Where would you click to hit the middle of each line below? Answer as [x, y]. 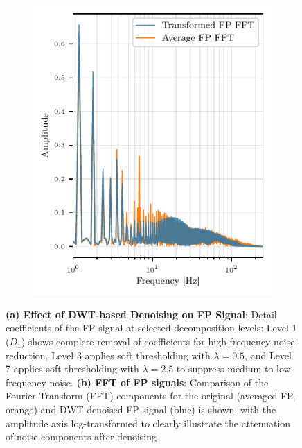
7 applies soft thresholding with [72, 369]
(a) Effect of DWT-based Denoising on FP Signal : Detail [141, 314]
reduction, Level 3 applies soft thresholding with [108, 355]
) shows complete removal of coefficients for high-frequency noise [158, 342]
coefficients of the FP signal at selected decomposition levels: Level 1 [151, 328]
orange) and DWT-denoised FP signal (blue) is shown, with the [141, 410]
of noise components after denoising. [82, 437]
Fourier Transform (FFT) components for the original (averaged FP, [151, 396]
